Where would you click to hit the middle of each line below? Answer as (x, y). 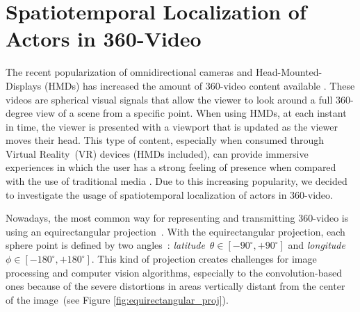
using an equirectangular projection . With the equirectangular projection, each (175, 231)
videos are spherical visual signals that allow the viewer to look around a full (169, 99)
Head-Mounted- (289, 72)
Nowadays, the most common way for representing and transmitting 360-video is (177, 218)
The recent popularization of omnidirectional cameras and (129, 72)
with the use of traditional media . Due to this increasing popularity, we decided (177, 181)
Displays (24, 85)
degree (19, 113)
